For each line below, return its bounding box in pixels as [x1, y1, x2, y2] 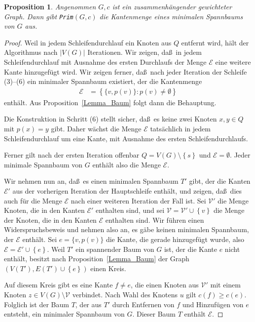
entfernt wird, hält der [181, 37, 249, 47]
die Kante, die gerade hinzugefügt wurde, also [106, 234, 245, 244]
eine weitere [215, 57, 251, 67]
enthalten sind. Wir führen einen [105, 214, 204, 225]
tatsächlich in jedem [150, 123, 211, 134]
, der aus [75, 299, 102, 309]
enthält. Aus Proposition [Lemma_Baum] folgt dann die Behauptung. [4, 97, 217, 107]
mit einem [210, 280, 241, 290]
